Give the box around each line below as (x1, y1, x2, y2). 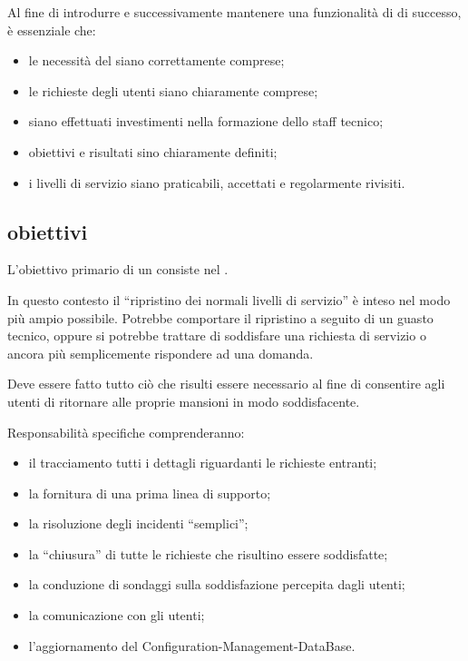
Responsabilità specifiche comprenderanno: (7, 422, 245, 441)
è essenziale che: (7, 20, 96, 39)
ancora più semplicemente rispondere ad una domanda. (7, 343, 314, 362)
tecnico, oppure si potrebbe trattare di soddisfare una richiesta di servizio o (7, 326, 426, 345)
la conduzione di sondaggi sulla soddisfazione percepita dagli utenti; (28, 575, 405, 594)
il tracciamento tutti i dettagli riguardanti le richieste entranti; (28, 453, 377, 472)
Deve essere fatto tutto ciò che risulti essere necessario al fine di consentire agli (7, 374, 445, 393)
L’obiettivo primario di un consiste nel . (7, 260, 229, 279)
